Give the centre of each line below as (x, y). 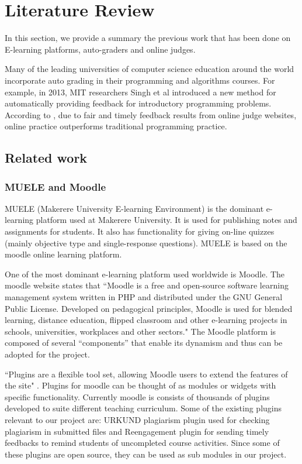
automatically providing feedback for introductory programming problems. (138, 103)
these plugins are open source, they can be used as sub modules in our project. (146, 454)
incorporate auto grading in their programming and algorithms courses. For (140, 80)
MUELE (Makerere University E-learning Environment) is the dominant (134, 208)
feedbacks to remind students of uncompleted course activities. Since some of (142, 443)
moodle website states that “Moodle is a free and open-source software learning (147, 285)
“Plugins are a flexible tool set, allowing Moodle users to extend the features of (146, 374)
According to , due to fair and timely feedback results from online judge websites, (151, 114)
